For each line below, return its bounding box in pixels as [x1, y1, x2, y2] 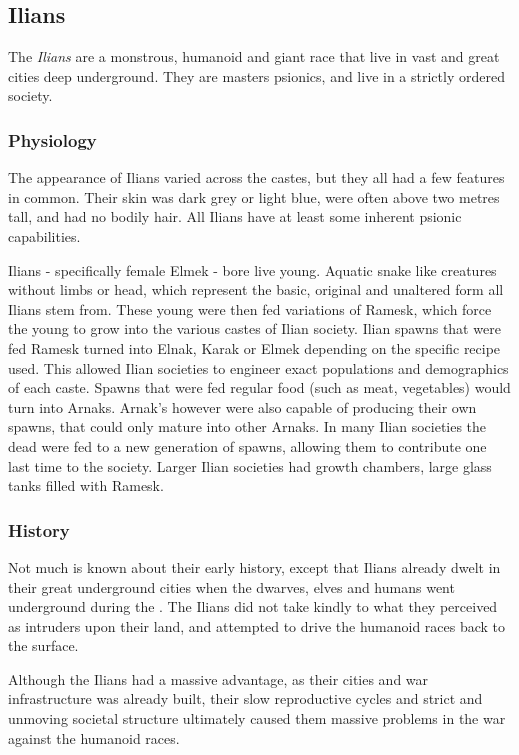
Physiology [8, 127, 97, 152]
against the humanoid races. [8, 727, 180, 748]
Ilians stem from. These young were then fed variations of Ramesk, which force [8, 298, 492, 319]
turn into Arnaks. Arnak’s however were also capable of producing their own [8, 396, 477, 417]
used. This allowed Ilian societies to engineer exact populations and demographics [8, 357, 509, 378]
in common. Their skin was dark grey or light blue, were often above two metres [8, 186, 500, 207]
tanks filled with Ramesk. [8, 475, 164, 496]
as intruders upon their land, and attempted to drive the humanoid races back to [8, 615, 506, 636]
